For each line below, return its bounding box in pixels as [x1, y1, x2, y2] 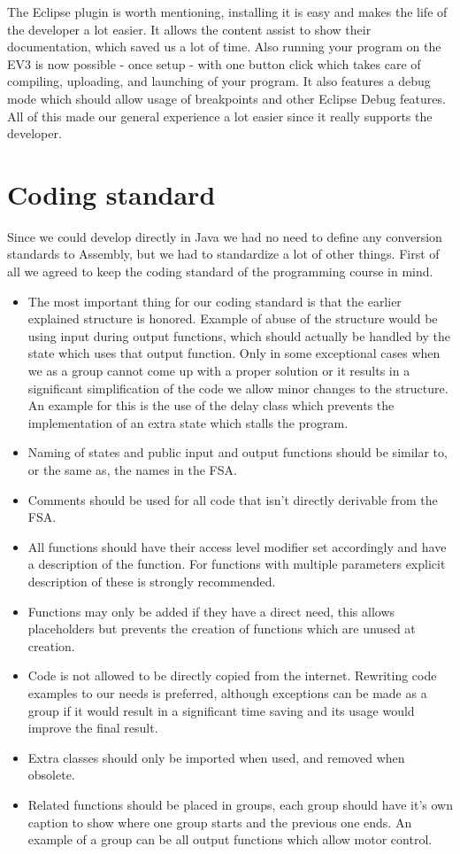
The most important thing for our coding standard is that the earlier [27, 291, 402, 310]
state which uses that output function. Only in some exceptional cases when [27, 344, 441, 362]
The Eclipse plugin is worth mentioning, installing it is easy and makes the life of [7, 3, 448, 20]
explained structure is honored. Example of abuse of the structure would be [27, 309, 438, 328]
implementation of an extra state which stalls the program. [27, 413, 349, 431]
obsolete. [27, 765, 75, 784]
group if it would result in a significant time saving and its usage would [27, 701, 415, 719]
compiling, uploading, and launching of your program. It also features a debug [7, 72, 431, 90]
